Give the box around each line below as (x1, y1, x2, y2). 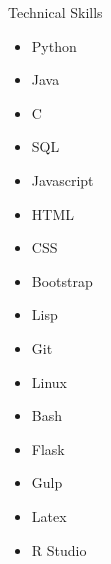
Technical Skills (8, 2, 103, 22)
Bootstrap (31, 270, 93, 291)
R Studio (31, 539, 87, 560)
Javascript (31, 169, 94, 190)
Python (31, 35, 77, 56)
